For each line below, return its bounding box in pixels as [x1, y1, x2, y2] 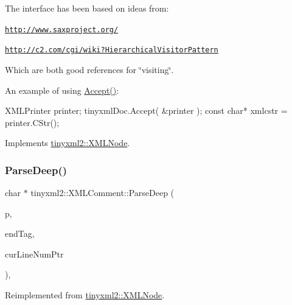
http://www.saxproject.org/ [5, 25, 119, 34]
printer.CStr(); [5, 116, 60, 128]
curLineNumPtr [5, 247, 64, 260]
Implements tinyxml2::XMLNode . [5, 136, 130, 149]
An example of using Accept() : [5, 83, 119, 96]
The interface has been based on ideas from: [5, 2, 169, 14]
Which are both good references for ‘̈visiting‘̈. [5, 63, 174, 75]
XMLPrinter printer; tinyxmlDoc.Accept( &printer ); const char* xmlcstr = [5, 104, 288, 117]
